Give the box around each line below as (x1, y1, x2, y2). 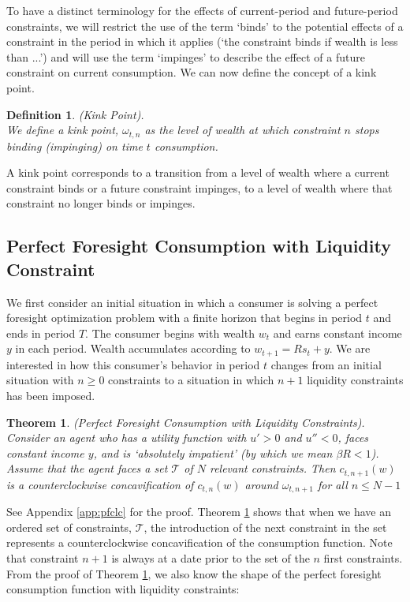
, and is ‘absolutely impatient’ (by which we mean (93, 444, 333, 461)
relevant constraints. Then (209, 460, 336, 477)
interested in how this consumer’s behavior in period (6, 356, 260, 372)
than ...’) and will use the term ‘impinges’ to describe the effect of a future (6, 48, 365, 65)
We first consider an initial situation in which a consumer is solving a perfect (6, 294, 378, 310)
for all (317, 476, 348, 492)
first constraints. (323, 550, 403, 566)
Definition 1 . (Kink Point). (6, 106, 144, 122)
